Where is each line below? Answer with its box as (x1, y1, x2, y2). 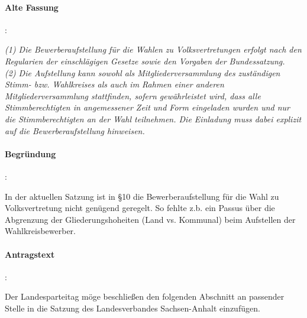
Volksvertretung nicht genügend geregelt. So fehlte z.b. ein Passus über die (5, 202, 275, 214)
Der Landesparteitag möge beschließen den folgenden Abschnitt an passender (5, 290, 285, 303)
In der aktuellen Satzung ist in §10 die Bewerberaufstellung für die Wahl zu (5, 190, 279, 202)
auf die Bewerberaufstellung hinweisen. (5, 124, 145, 137)
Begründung (5, 147, 56, 160)
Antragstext (5, 248, 55, 260)
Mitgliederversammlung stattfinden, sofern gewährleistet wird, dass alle (5, 89, 261, 102)
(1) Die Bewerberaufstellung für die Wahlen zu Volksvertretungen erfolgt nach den (5, 43, 302, 56)
